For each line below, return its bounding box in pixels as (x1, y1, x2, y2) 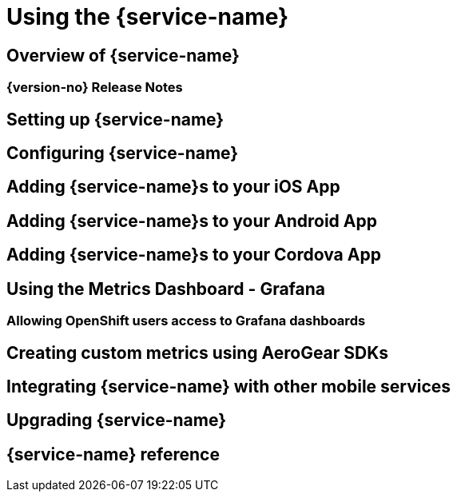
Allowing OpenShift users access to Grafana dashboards (6, 313, 366, 329)
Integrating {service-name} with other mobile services (6, 376, 451, 396)
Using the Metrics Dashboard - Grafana (6, 278, 325, 299)
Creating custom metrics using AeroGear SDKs (6, 342, 389, 363)
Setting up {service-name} (6, 109, 225, 129)
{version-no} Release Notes (6, 79, 183, 96)
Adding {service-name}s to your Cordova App (6, 245, 381, 265)
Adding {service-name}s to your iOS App (6, 177, 340, 197)
